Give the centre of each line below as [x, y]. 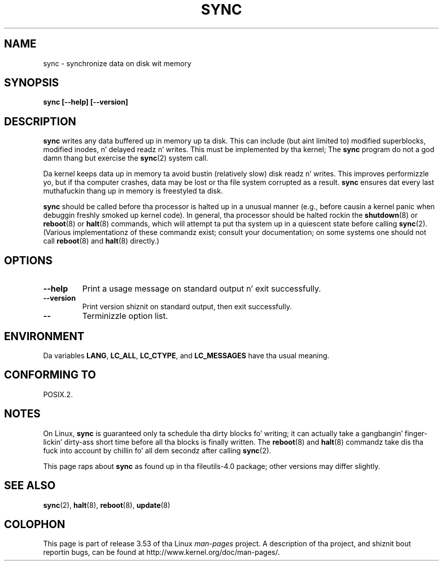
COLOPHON [35, 524]
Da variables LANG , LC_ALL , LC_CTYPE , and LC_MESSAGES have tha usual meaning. [186, 355]
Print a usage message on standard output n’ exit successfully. [202, 289]
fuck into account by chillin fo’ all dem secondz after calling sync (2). [157, 450]
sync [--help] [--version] [86, 102]
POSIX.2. [58, 394]
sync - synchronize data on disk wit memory [117, 63]
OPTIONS [28, 260]
